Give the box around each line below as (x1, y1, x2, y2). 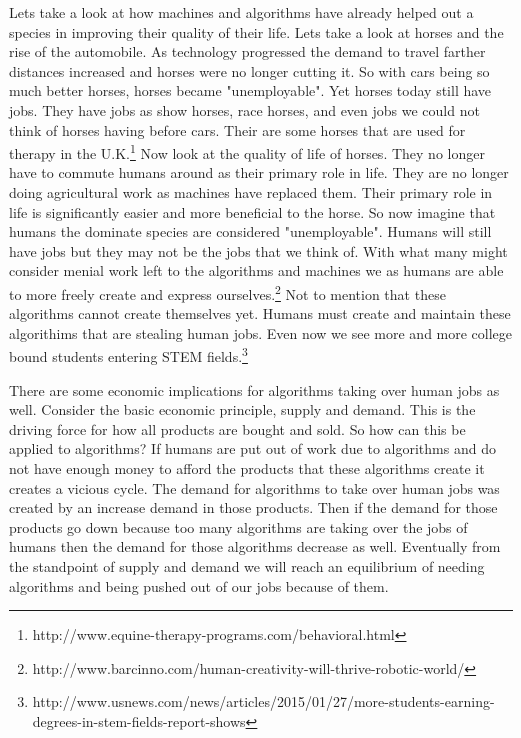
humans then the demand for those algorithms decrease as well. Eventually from (9, 536, 501, 557)
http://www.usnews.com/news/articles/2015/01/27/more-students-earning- (32, 691, 495, 712)
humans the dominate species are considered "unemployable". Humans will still (9, 221, 492, 242)
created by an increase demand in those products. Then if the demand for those (9, 497, 498, 518)
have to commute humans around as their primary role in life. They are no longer (9, 162, 509, 183)
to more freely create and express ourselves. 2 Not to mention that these (9, 280, 446, 304)
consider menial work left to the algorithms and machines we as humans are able (9, 260, 504, 281)
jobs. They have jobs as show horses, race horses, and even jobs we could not (9, 99, 480, 120)
